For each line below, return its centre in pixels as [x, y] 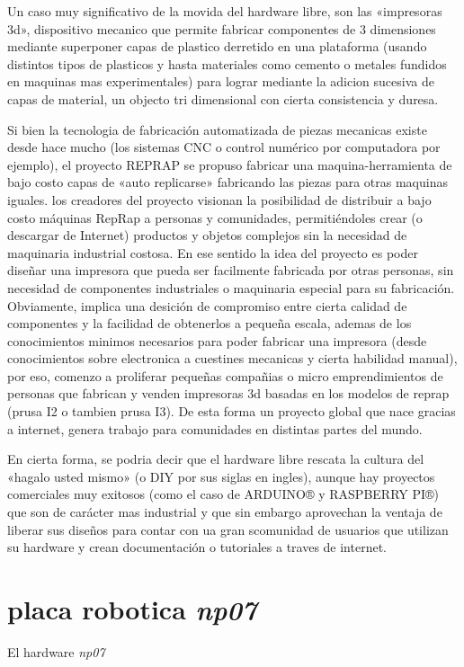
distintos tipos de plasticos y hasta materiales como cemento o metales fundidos [227, 63]
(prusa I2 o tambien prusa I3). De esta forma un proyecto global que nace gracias [232, 411]
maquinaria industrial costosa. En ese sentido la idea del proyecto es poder [213, 252]
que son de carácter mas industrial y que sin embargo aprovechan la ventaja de [225, 512]
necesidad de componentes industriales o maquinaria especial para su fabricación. [231, 287]
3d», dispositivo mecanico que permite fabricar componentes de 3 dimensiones [222, 28]
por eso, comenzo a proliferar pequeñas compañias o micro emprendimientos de [225, 375]
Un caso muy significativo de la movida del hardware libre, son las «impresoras [225, 11]
